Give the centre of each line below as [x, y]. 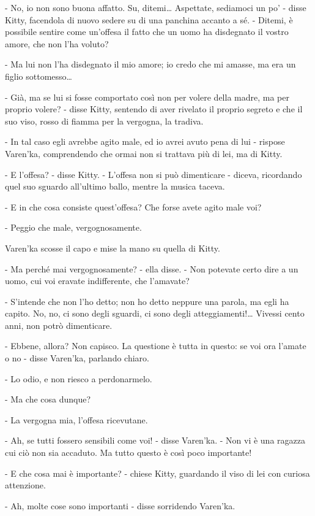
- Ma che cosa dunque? [48, 399]
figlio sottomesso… [39, 76]
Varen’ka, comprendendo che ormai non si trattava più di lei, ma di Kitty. [144, 153]
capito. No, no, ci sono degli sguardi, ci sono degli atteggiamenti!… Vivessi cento [155, 313]
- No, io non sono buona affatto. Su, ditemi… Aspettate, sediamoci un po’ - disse [156, 7]
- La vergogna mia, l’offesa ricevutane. [76, 419]
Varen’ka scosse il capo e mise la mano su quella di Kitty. [113, 248]
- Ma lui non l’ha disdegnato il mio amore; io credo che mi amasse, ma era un [150, 64]
